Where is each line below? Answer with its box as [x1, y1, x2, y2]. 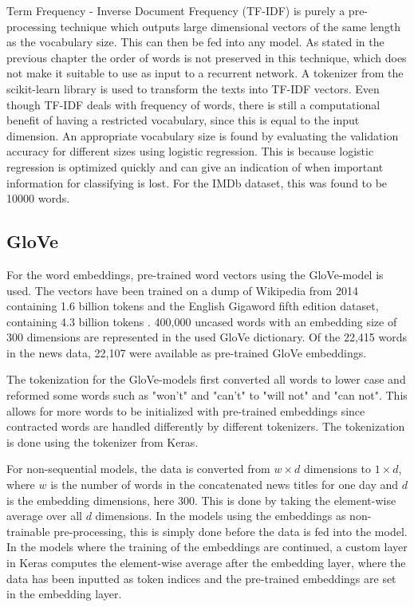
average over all [6, 507, 82, 524]
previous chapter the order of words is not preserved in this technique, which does [6, 49, 407, 65]
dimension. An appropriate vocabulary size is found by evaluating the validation [6, 127, 399, 144]
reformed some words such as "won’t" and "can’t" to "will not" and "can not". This [6, 387, 408, 404]
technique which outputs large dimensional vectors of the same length [60, 18, 401, 34]
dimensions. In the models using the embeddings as [95, 507, 346, 524]
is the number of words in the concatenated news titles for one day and [50, 476, 399, 493]
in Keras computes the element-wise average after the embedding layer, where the [6, 554, 406, 571]
